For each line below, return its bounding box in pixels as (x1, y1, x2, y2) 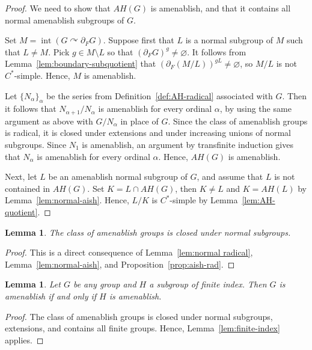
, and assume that (197, 170, 263, 183)
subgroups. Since (5, 138, 67, 150)
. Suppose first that (103, 34, 174, 46)
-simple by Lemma (170, 194, 238, 206)
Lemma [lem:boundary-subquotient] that (5, 57, 156, 70)
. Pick (48, 45, 70, 58)
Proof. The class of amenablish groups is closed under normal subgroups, (5, 310, 273, 322)
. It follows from (187, 45, 246, 58)
